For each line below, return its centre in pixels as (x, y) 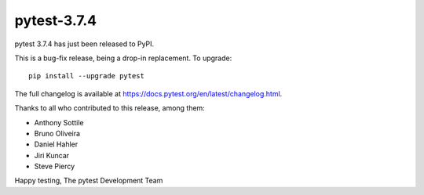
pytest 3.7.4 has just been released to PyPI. (84, 44)
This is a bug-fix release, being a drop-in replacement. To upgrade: (123, 58)
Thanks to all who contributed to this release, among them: (110, 108)
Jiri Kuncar (52, 155)
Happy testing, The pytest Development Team (89, 181)
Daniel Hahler (56, 144)
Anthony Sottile (59, 122)
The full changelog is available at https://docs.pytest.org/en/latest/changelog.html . (148, 93)
